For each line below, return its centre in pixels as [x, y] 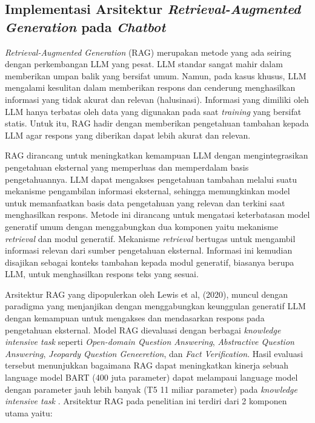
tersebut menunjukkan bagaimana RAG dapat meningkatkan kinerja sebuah [147, 365]
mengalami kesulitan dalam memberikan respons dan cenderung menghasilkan [150, 87]
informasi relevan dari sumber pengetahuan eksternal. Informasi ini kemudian [149, 250]
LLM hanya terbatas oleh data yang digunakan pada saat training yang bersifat [153, 111]
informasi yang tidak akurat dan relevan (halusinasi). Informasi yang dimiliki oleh [157, 99]
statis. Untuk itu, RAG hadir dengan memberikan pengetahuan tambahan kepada [157, 123]
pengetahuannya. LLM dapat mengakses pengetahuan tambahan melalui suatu [151, 179]
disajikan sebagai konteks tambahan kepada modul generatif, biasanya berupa [150, 262]
